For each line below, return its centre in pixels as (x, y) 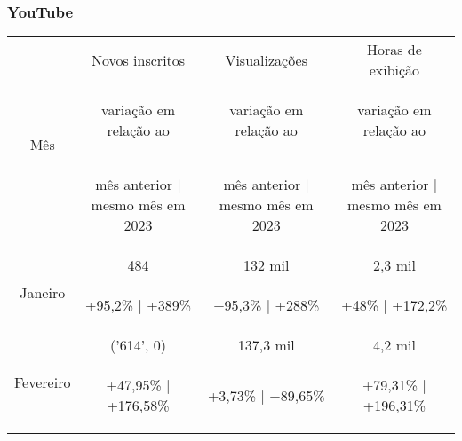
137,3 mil (266, 345)
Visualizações (267, 59)
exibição (394, 70)
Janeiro (43, 292)
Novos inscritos (138, 59)
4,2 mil (394, 345)
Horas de (394, 50)
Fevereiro (43, 382)
